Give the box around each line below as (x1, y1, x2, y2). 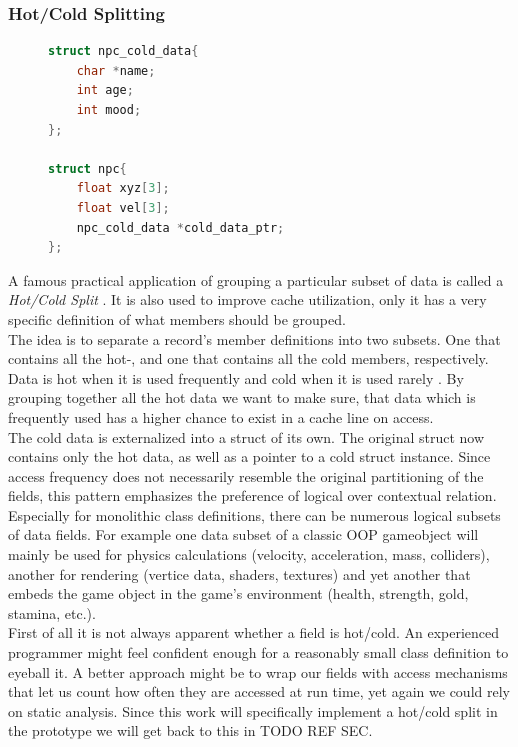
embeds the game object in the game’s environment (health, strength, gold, (8, 583, 469, 604)
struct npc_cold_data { (48, 44, 199, 59)
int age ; (76, 83, 134, 98)
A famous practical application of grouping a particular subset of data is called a (8, 269, 504, 290)
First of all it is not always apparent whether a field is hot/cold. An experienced (8, 622, 500, 643)
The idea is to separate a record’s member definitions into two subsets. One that (8, 328, 501, 349)
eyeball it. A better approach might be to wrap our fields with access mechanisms (8, 661, 508, 682)
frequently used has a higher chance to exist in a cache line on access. (8, 406, 434, 427)
